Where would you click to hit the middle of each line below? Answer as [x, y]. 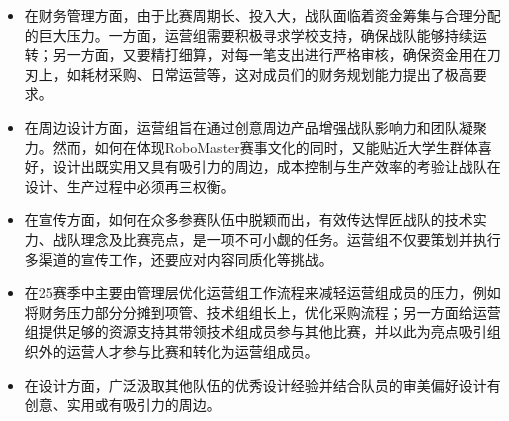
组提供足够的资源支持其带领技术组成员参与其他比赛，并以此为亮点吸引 [255, 331]
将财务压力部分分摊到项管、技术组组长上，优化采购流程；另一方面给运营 [262, 311]
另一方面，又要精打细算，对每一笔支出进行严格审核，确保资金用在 [269, 54]
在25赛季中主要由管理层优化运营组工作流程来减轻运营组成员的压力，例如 [262, 292]
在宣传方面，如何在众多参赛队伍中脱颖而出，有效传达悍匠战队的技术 [248, 219]
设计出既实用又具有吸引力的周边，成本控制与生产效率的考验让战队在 [276, 166]
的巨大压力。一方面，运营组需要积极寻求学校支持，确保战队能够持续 [248, 34]
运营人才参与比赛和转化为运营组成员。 [192, 350]
